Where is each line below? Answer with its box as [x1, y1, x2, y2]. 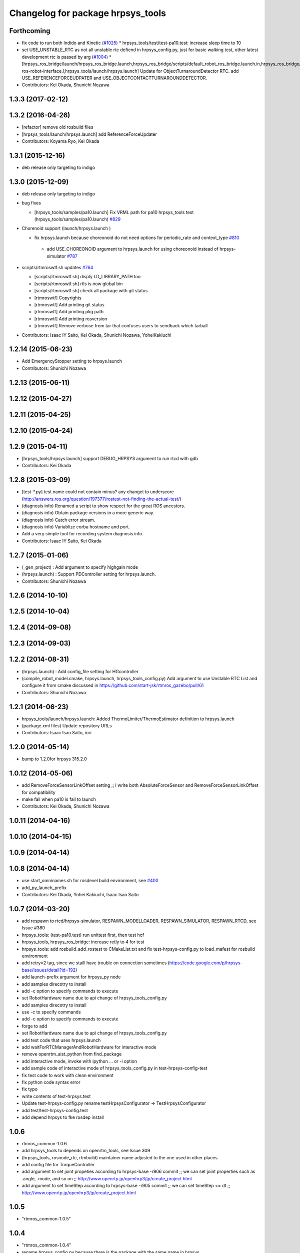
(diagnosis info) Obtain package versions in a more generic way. [21, 510, 154, 516]
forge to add [21, 1023, 47, 1029]
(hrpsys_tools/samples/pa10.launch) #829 [34, 216, 121, 223]
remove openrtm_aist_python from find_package [21, 1051, 122, 1057]
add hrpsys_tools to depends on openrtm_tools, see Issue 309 [21, 1148, 150, 1154]
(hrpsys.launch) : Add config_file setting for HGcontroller [21, 668, 139, 674]
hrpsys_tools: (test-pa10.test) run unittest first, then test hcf [21, 932, 144, 938]
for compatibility [21, 789, 56, 795]
